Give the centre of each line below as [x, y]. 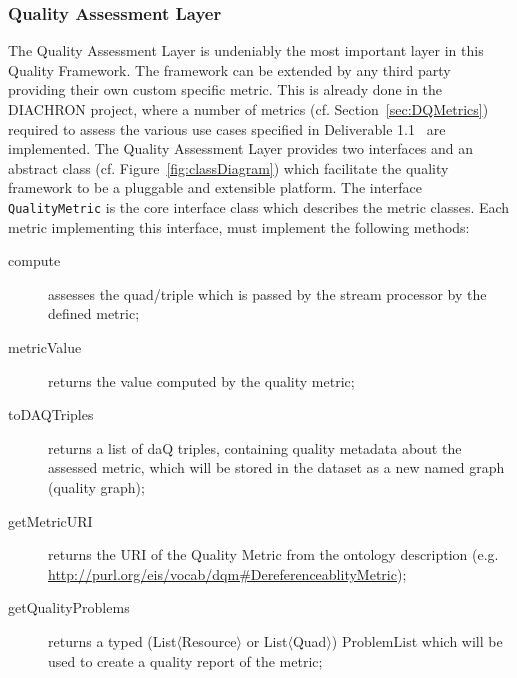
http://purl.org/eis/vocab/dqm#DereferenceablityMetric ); [227, 573]
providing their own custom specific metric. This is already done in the [225, 89]
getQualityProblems [69, 607]
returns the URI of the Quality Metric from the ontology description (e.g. [273, 554]
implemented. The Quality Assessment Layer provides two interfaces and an [241, 148]
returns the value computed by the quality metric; [201, 380]
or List [267, 640]
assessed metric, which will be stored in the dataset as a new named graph [276, 467]
